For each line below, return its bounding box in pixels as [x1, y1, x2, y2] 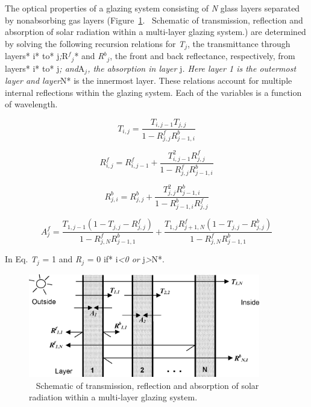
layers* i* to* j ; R [5, 49, 68, 62]
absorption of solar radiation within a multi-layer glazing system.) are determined [5, 25, 306, 38]
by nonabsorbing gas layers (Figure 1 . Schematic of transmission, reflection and [5, 13, 303, 26]
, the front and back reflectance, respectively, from [110, 49, 295, 62]
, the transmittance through [187, 37, 291, 49]
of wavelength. [5, 98, 58, 110]
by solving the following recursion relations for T [5, 37, 185, 49]
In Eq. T [5, 253, 37, 265]
